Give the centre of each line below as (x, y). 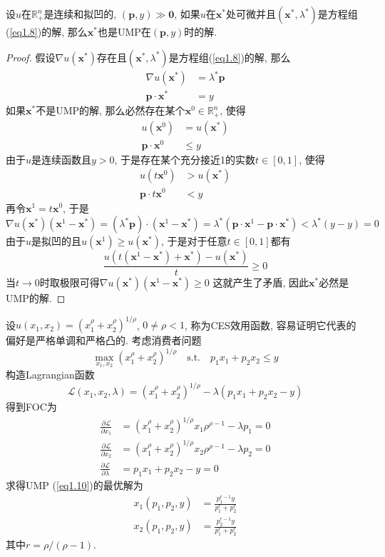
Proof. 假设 (31, 57)
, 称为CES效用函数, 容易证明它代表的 (270, 325)
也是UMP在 (124, 31)
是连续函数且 (62, 159)
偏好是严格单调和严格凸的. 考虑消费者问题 (104, 340)
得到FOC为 (31, 407)
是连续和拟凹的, (80, 14)
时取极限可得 (70, 282)
